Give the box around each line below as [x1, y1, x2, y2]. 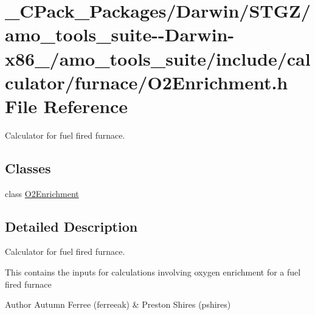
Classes [5, 158, 51, 177]
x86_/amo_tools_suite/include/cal [5, 46, 311, 71]
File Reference [5, 93, 128, 118]
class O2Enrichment [5, 187, 79, 199]
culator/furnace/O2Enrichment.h [5, 69, 288, 94]
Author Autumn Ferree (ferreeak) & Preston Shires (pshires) [5, 298, 231, 311]
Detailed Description [5, 216, 138, 235]
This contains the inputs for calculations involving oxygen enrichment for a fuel [5, 266, 301, 279]
